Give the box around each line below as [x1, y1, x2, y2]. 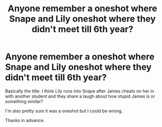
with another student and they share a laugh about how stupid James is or [5, 93, 156, 99]
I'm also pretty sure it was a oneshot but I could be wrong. [5, 108, 123, 114]
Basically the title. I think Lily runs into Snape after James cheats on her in [5, 88, 155, 94]
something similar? [5, 98, 43, 104]
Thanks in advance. [5, 117, 45, 123]
